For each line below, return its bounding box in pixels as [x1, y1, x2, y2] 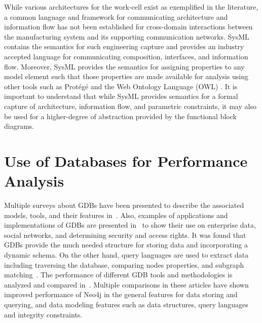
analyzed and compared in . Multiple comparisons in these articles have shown [4, 279, 249, 290]
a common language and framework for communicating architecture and [4, 11, 228, 22]
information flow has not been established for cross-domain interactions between [4, 21, 253, 32]
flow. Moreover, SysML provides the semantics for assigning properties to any [4, 61, 245, 71]
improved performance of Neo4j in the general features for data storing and [4, 289, 238, 300]
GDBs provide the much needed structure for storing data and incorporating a [4, 239, 248, 250]
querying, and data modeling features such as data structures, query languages [4, 299, 248, 309]
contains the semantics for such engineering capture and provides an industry [4, 41, 244, 52]
